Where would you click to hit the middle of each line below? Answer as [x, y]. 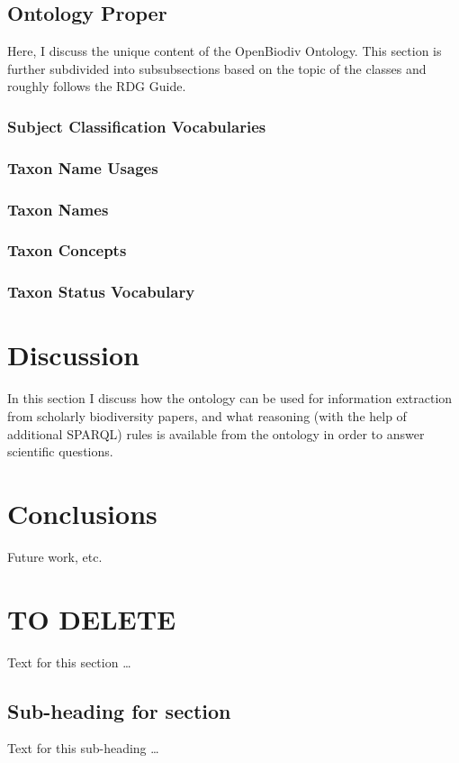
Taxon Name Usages [83, 167]
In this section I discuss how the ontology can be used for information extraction [230, 398]
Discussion [73, 355]
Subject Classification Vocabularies [137, 126]
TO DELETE [92, 618]
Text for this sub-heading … [83, 748]
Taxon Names [58, 209]
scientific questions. [60, 451]
